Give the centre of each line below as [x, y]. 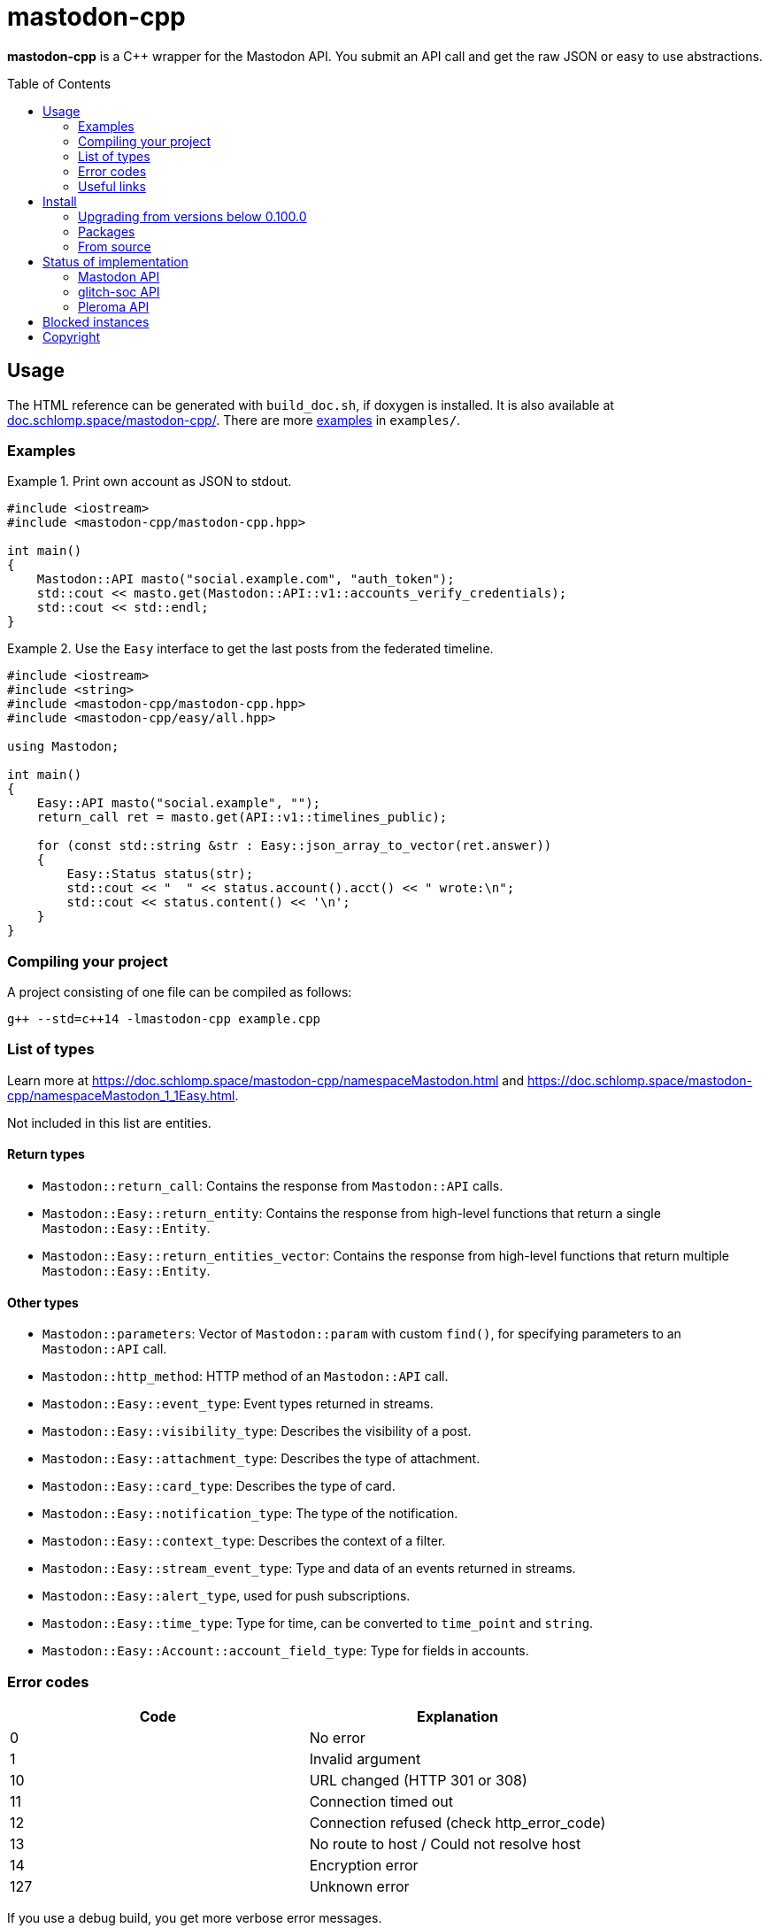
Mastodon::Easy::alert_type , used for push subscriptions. [227, 1596]
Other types [43, 1302]
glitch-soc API [119, 291]
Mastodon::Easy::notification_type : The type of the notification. [250, 1514]
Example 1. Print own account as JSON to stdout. [150, 482]
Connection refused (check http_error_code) [458, 1823]
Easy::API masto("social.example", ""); [179, 803]
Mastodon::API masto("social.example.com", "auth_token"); [246, 579]
